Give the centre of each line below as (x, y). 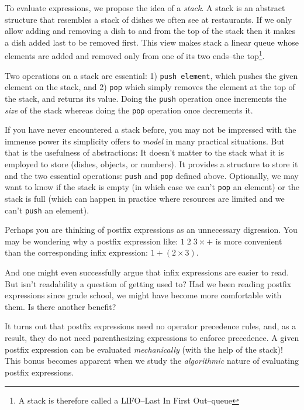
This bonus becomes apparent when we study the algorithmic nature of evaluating (152, 361)
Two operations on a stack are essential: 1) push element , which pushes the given (151, 75)
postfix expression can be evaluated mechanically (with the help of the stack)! (144, 349)
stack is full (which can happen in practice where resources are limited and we (145, 198)
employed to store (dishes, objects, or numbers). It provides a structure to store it (151, 164)
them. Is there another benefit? (61, 306)
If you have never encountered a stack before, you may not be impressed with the (151, 130)
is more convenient (249, 241)
